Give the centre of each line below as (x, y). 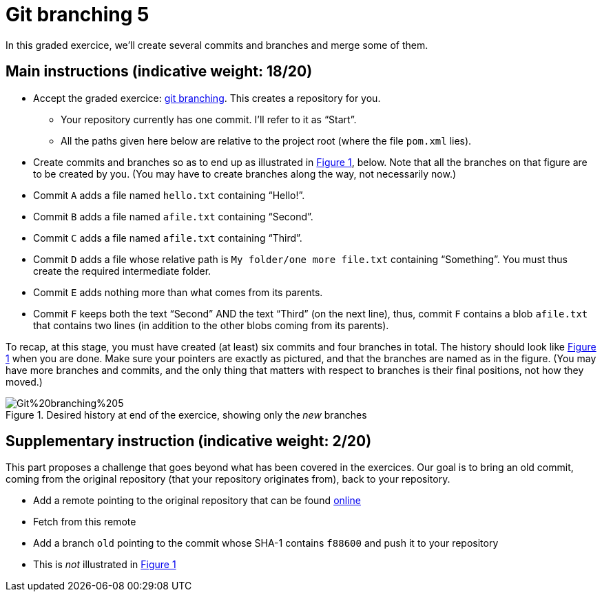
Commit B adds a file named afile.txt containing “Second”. (173, 216)
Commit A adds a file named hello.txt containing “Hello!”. (169, 195)
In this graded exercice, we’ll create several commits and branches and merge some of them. (217, 45)
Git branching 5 (77, 14)
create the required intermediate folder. (122, 271)
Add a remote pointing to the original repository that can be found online (197, 501)
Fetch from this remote (85, 522)
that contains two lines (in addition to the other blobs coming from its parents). (211, 325)
